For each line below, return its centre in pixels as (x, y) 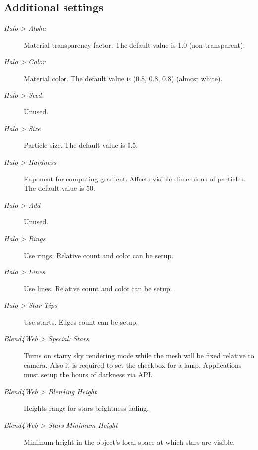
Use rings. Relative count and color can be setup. (99, 255)
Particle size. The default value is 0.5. (81, 145)
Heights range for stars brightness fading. (87, 408)
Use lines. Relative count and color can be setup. (98, 288)
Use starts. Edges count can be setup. (81, 321)
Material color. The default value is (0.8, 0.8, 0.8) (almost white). (123, 78)
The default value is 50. (60, 188)
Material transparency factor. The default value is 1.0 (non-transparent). (134, 45)
